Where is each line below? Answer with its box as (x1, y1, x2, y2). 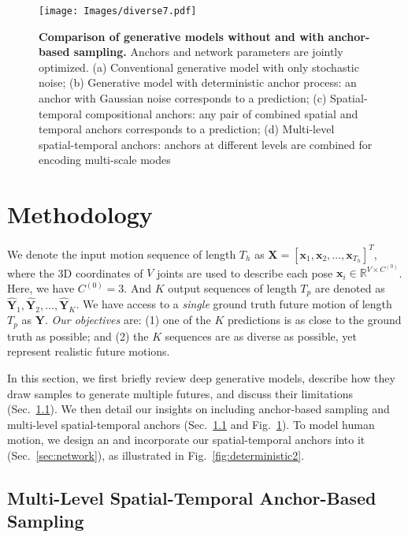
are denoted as (314, 280, 385, 296)
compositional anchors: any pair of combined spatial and (85, 105, 358, 121)
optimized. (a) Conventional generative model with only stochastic (39, 58, 359, 75)
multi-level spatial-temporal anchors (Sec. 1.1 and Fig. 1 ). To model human (7, 416, 375, 432)
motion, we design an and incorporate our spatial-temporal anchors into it (7, 431, 365, 448)
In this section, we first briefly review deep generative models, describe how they (7, 369, 395, 386)
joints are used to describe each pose (157, 264, 333, 281)
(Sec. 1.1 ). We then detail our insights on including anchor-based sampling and (7, 401, 390, 417)
